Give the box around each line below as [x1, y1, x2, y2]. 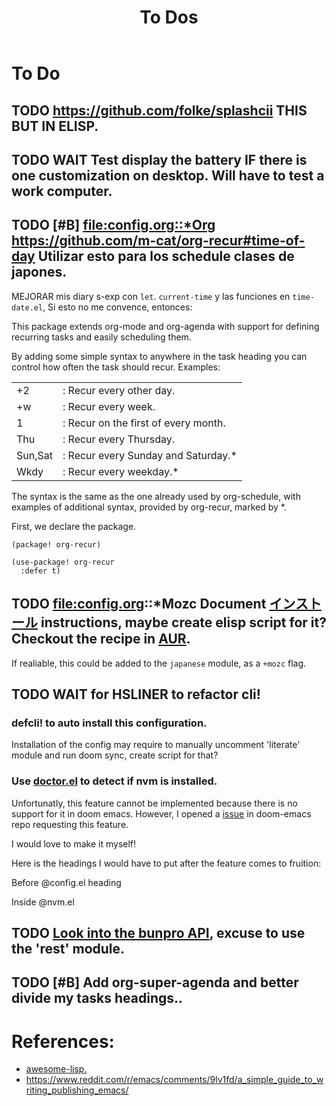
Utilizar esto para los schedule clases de [37, 248, 295, 265]
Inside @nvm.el [11, 896, 75, 908]
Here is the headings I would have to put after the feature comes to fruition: [11, 857, 322, 869]
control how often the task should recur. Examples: [11, 361, 221, 373]
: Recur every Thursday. [62, 432, 176, 446]
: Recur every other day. [62, 383, 176, 397]
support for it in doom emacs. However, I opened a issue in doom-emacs [11, 807, 312, 820]
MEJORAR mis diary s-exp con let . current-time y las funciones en [11, 290, 291, 302]
